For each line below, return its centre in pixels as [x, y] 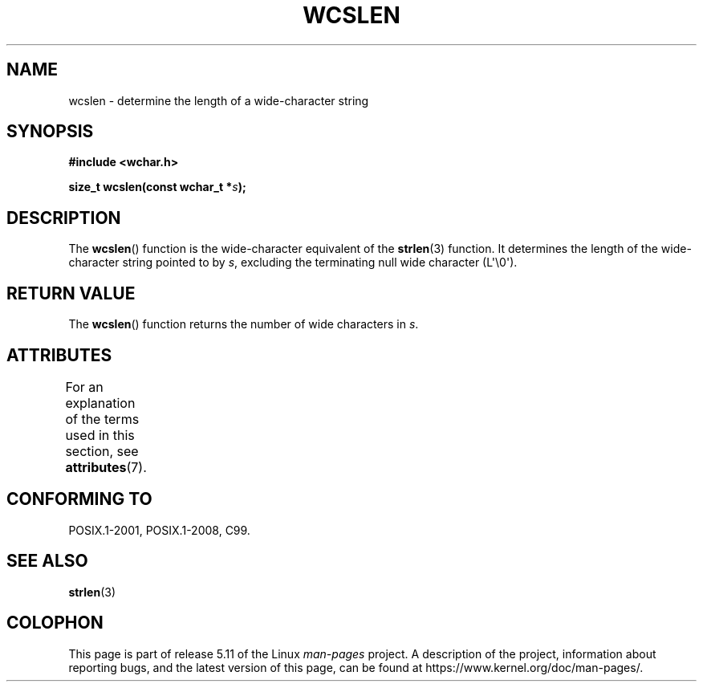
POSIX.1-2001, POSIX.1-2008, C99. [159, 530]
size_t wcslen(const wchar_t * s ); [157, 187]
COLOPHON [55, 623]
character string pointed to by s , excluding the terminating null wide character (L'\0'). [293, 263]
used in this [100, 435]
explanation [100, 403]
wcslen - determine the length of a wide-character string [219, 100]
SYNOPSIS [50, 132]
